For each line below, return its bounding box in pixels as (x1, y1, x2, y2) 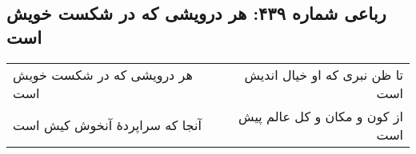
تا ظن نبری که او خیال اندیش (244, 65, 403, 84)
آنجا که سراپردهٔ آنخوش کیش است (13, 116, 202, 135)
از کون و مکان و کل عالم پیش (238, 106, 403, 125)
